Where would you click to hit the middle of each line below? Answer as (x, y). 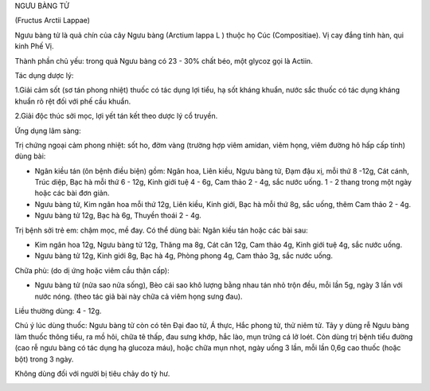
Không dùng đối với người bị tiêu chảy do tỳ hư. (92, 373)
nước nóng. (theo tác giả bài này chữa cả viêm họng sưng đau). (139, 296)
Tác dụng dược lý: (44, 75)
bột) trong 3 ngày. (44, 359)
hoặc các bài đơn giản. (72, 193)
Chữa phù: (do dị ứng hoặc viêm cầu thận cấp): (92, 270)
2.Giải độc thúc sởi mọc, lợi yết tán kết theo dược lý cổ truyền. (116, 116)
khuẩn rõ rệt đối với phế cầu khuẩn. (73, 101)
